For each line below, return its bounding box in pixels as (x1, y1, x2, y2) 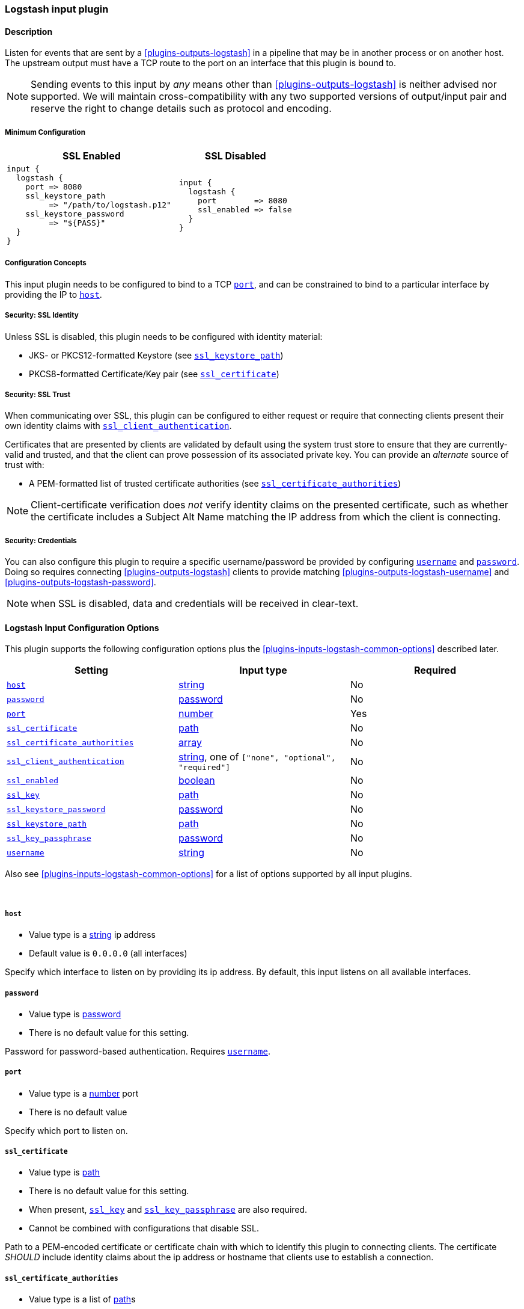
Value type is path (29, 1167, 100, 1178)
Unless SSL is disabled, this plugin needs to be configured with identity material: (5, 331, 323, 342)
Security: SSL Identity (5, 311, 79, 320)
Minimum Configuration (5, 128, 85, 137)
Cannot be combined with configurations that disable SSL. (29, 1223, 260, 1234)
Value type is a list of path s (29, 1294, 136, 1305)
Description (5, 26, 53, 37)
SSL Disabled (204, 150, 266, 162)
